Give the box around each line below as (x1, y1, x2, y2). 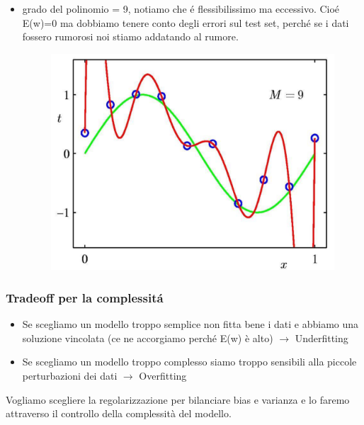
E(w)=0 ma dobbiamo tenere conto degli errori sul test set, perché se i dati (22, 15, 349, 30)
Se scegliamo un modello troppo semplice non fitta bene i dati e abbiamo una (22, 317, 359, 331)
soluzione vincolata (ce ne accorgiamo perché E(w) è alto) (22, 330, 273, 345)
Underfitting (295, 330, 348, 345)
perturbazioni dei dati (22, 368, 118, 382)
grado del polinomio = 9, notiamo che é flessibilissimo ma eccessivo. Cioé (22, 1, 340, 16)
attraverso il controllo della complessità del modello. (6, 406, 232, 421)
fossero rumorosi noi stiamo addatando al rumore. (22, 29, 239, 44)
